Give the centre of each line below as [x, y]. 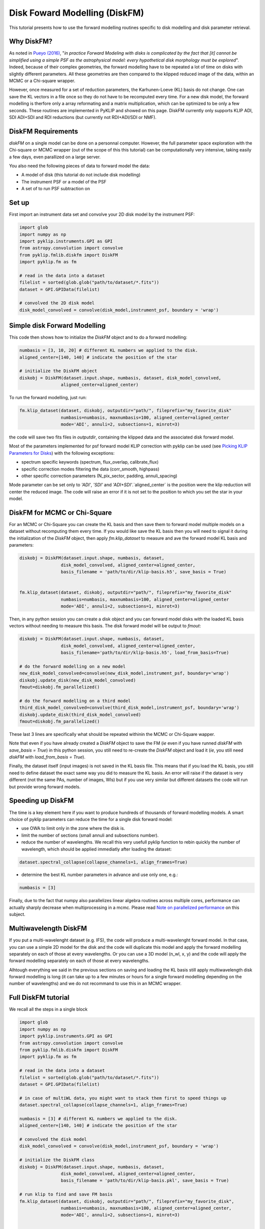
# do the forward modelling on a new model [73, 666]
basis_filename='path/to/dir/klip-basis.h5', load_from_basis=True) [145, 653]
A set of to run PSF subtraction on [56, 189]
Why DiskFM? [31, 42]
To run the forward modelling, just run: [48, 398]
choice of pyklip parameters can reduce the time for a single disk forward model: [91, 819]
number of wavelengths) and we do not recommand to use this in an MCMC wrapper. [95, 984]
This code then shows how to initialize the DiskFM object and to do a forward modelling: [98, 337]
